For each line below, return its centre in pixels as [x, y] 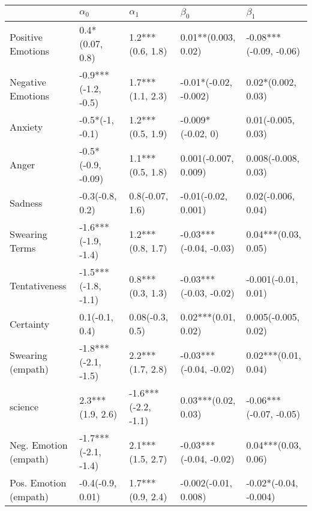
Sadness [26, 202]
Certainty [30, 323]
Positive [26, 37]
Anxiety [26, 126]
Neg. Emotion [39, 445]
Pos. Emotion [38, 483]
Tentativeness [38, 286]
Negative [28, 81]
